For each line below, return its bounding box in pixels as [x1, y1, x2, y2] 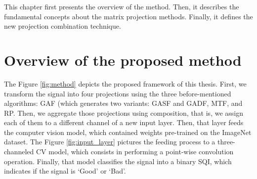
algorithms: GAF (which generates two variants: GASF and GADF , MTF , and [4, 98, 243, 108]
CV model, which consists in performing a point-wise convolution [36, 146, 234, 157]
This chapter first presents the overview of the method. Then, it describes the [4, 1, 239, 11]
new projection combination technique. [4, 21, 121, 31]
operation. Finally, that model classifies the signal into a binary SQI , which [4, 156, 232, 166]
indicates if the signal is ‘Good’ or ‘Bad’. [4, 166, 126, 176]
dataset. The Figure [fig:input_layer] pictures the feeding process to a [4, 136, 215, 147]
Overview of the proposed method [4, 49, 242, 70]
